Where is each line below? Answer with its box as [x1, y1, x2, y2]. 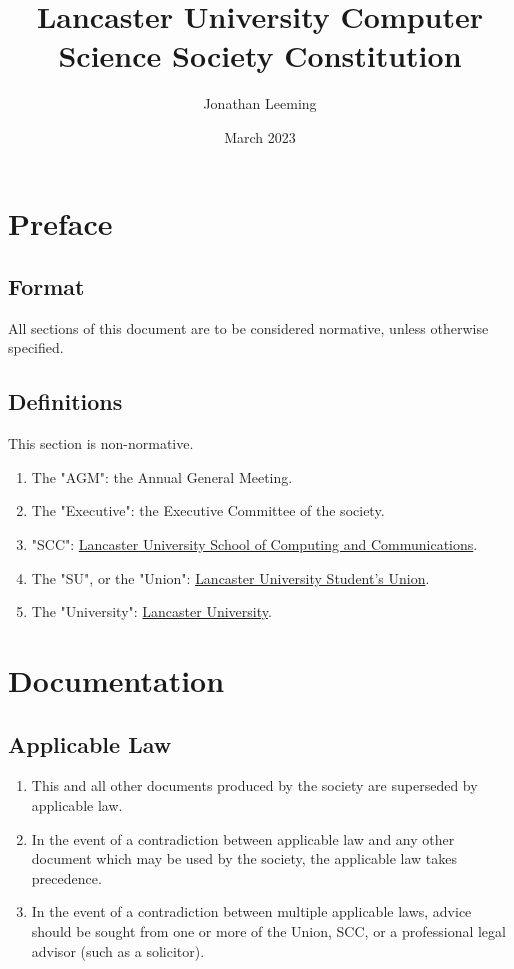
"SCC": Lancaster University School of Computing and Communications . [31, 534, 478, 555]
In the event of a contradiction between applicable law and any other [31, 828, 455, 849]
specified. [8, 337, 64, 358]
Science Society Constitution [58, 35, 462, 76]
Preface [8, 202, 113, 243]
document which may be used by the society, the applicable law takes [31, 848, 458, 869]
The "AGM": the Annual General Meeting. [31, 466, 293, 487]
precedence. [31, 867, 102, 888]
